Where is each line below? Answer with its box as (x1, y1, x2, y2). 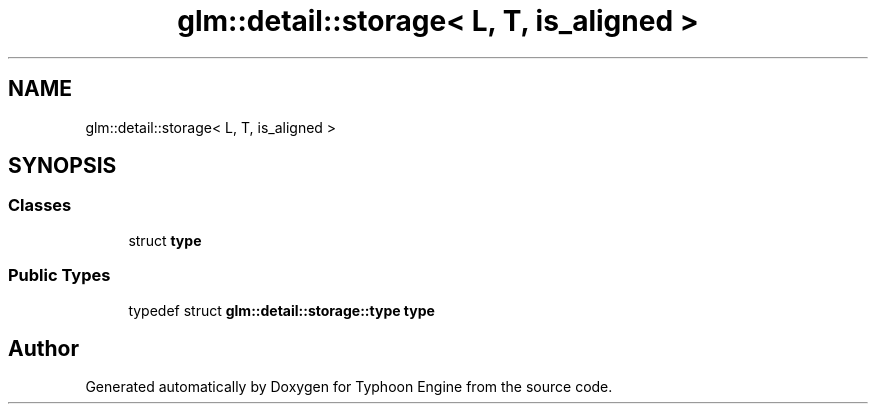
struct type (128, 231, 202, 249)
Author (8, 335, 79, 361)
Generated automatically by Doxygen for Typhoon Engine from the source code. (85, 378, 613, 396)
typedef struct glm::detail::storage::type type (128, 301, 435, 319)
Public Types (8, 265, 111, 286)
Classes (8, 195, 72, 216)
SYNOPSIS (8, 153, 117, 179)
